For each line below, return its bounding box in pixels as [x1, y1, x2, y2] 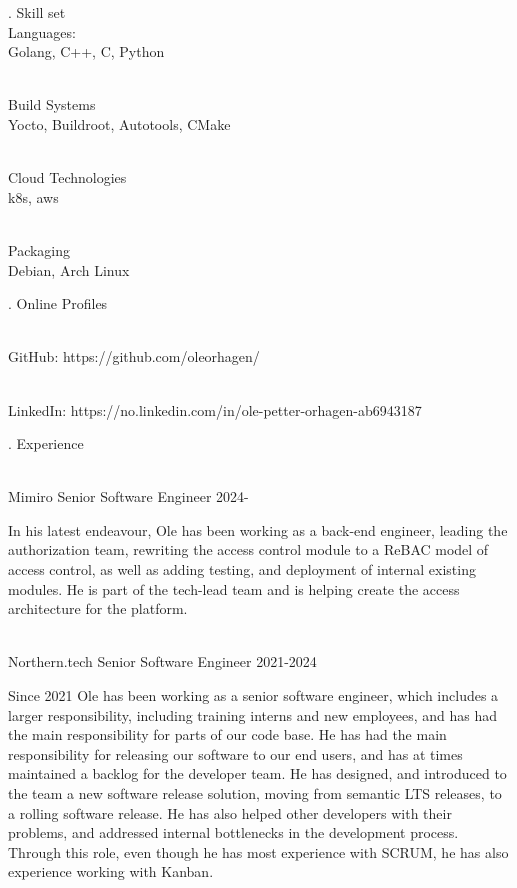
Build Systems [8, 94, 96, 115]
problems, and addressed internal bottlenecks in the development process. [8, 822, 459, 843]
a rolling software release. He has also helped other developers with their [8, 802, 452, 823]
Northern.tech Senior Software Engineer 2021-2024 [8, 651, 317, 672]
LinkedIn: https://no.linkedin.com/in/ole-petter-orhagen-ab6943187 [8, 399, 422, 420]
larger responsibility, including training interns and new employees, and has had [8, 704, 498, 725]
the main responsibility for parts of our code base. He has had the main [8, 724, 447, 745]
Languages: [8, 21, 76, 42]
